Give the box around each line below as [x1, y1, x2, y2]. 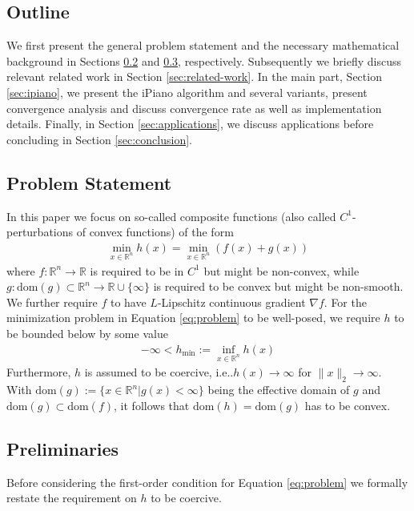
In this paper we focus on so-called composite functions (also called [6, 207, 336, 224]
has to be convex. [304, 396, 391, 413]
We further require [6, 293, 98, 310]
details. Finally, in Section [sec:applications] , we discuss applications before [6, 115, 374, 132]
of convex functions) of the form [76, 223, 234, 240]
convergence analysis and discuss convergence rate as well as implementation [6, 99, 382, 116]
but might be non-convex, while [203, 262, 360, 279]
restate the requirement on [6, 489, 137, 506]
